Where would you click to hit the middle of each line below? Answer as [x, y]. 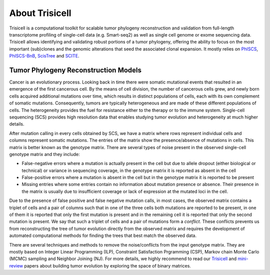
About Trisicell [40, 13]
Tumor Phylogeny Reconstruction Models [75, 70]
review [16, 265]
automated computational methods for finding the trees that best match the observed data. [103, 235]
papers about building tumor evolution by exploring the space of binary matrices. [107, 265]
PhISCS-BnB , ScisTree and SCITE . [44, 56]
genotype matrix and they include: [44, 154]
